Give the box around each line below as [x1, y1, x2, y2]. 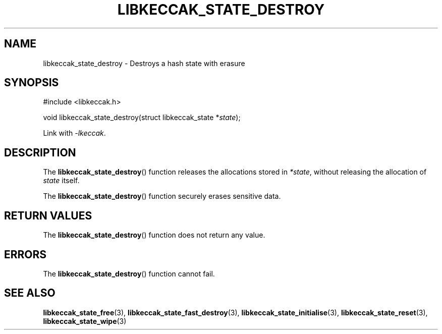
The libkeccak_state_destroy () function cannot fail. [43, 269, 215, 278]
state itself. [43, 176, 80, 185]
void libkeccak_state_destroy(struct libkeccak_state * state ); [43, 113, 241, 122]
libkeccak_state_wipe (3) [43, 316, 127, 325]
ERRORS [4, 248, 47, 261]
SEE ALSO [4, 287, 56, 300]
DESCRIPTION [4, 146, 76, 159]
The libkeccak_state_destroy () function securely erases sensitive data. [43, 192, 281, 201]
